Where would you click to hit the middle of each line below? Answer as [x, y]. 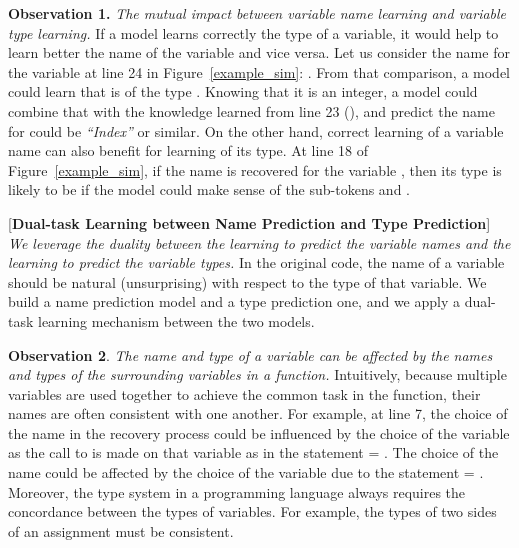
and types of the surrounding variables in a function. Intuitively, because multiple [257, 374]
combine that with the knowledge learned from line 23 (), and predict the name [252, 110]
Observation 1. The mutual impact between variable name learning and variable [257, 13]
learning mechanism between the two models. [176, 320]
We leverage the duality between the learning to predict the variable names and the [259, 242]
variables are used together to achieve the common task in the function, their [244, 393]
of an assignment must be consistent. [121, 530]
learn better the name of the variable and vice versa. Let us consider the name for [259, 52]
